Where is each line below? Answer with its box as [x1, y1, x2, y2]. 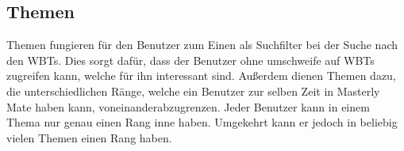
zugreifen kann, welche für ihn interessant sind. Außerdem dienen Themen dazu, [6, 67, 396, 84]
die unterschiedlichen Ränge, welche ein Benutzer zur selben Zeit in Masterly [6, 82, 380, 99]
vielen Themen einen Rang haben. [6, 129, 172, 145]
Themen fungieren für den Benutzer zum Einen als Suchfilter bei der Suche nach [6, 36, 398, 53]
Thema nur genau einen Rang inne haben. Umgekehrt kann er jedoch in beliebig [6, 114, 398, 130]
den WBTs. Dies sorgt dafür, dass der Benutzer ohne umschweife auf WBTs [6, 51, 375, 68]
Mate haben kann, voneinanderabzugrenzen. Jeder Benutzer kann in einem [6, 98, 370, 115]
